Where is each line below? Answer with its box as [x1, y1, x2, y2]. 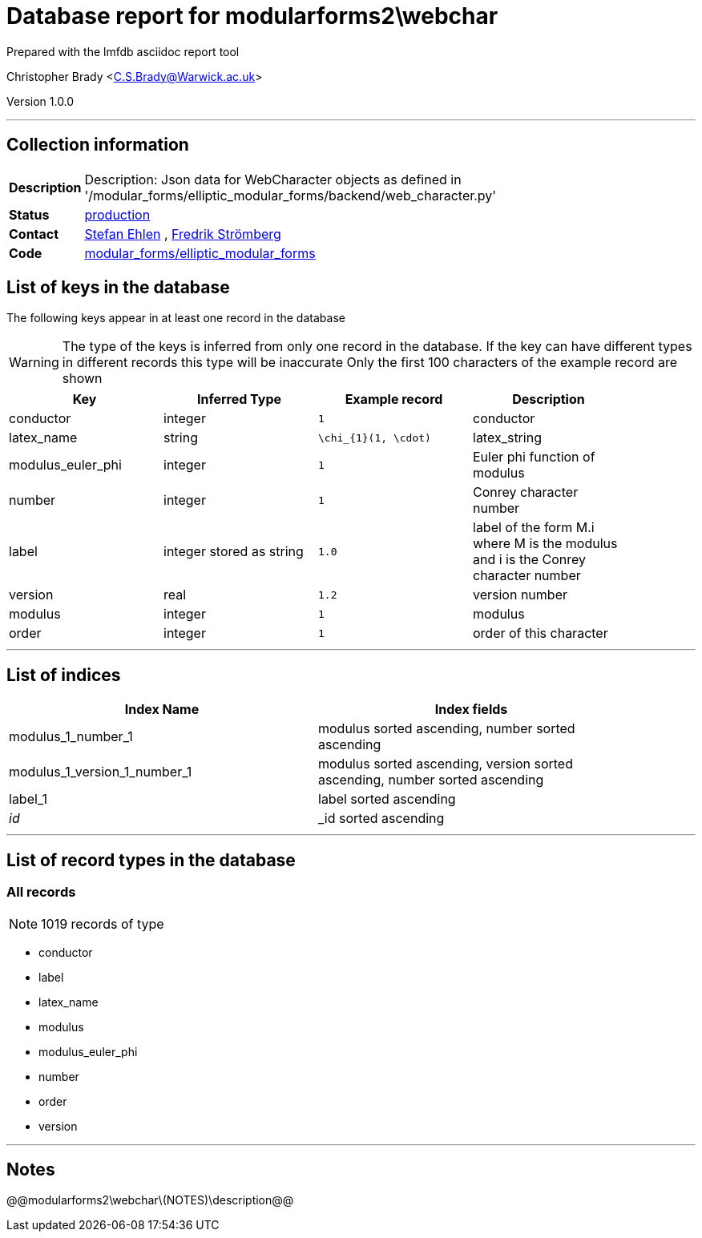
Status [9, 206, 50, 223]
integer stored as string [163, 543, 304, 560]
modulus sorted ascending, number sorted [318, 720, 575, 737]
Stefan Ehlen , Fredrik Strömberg [84, 225, 281, 242]
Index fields [434, 701, 508, 718]
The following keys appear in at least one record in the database [6, 311, 345, 325]
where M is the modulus [473, 535, 618, 552]
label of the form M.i [473, 519, 595, 536]
